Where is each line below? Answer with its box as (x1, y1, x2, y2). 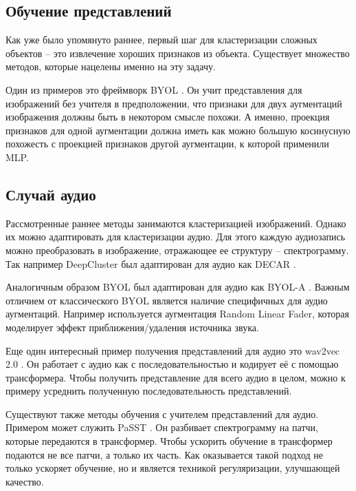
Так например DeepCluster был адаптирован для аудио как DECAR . (5, 256, 296, 271)
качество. (5, 474, 44, 488)
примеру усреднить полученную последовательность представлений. (5, 384, 292, 398)
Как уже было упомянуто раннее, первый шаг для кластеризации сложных (5, 32, 318, 47)
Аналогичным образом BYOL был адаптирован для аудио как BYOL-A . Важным (5, 280, 350, 294)
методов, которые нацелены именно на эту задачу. (5, 59, 216, 74)
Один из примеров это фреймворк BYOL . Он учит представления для (5, 82, 302, 96)
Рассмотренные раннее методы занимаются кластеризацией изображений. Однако (5, 216, 346, 230)
